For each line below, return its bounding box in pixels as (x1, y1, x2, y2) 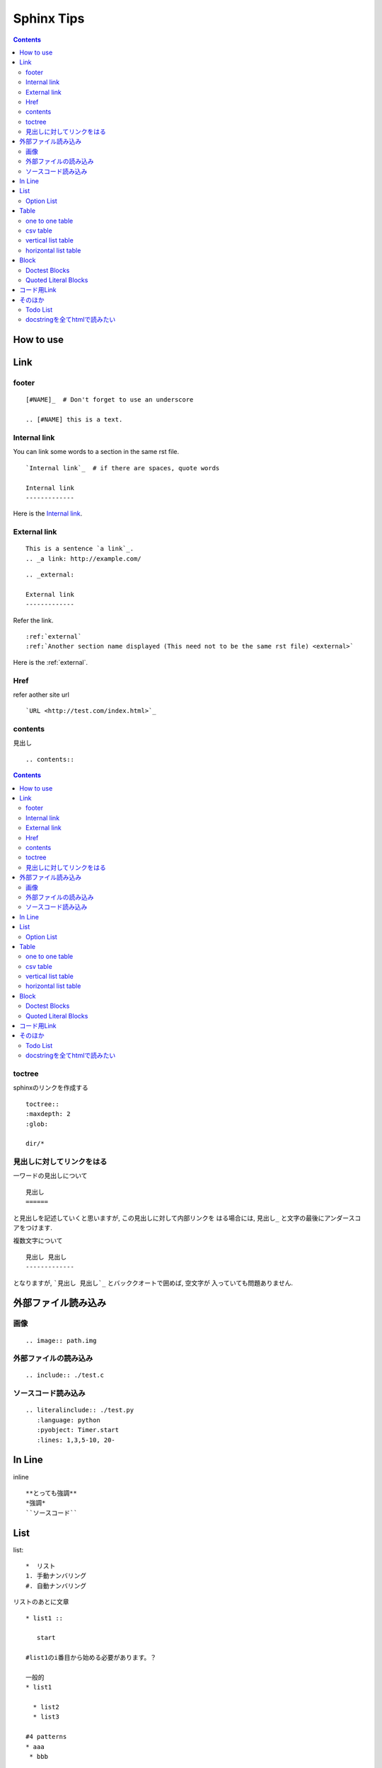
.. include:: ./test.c (25, 1371, 105, 1379)
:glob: (25, 1119, 49, 1128)
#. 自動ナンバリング (25, 1581, 87, 1590)
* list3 (33, 1713, 59, 1721)
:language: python (36, 1416, 100, 1424)
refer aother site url (13, 690, 70, 699)
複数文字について (13, 1236, 63, 1245)
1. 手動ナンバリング (25, 1572, 87, 1580)
